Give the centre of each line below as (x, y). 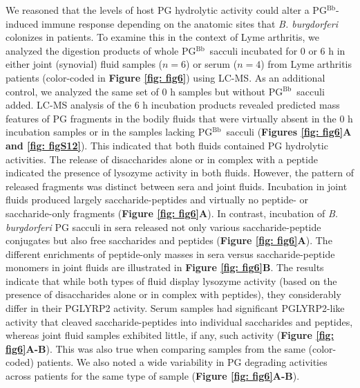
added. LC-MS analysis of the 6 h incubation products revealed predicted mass (173, 105)
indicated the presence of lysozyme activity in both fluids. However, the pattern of (180, 173)
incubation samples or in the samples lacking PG (109, 132)
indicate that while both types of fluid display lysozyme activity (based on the (171, 280)
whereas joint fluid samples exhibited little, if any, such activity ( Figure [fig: (170, 335)
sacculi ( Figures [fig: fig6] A (289, 132)
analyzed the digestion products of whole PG (101, 50)
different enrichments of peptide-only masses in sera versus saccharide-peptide (170, 253)
